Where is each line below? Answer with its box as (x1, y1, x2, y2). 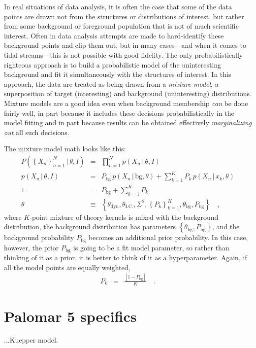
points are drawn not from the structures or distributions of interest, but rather (4, 11, 244, 21)
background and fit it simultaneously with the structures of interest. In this (4, 69, 231, 79)
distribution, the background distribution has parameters (4, 221, 176, 232)
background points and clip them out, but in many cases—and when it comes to (4, 40, 246, 50)
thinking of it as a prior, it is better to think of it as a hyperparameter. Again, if (4, 252, 247, 263)
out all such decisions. (4, 127, 69, 137)
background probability (4, 232, 74, 243)
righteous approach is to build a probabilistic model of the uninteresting (4, 59, 222, 70)
